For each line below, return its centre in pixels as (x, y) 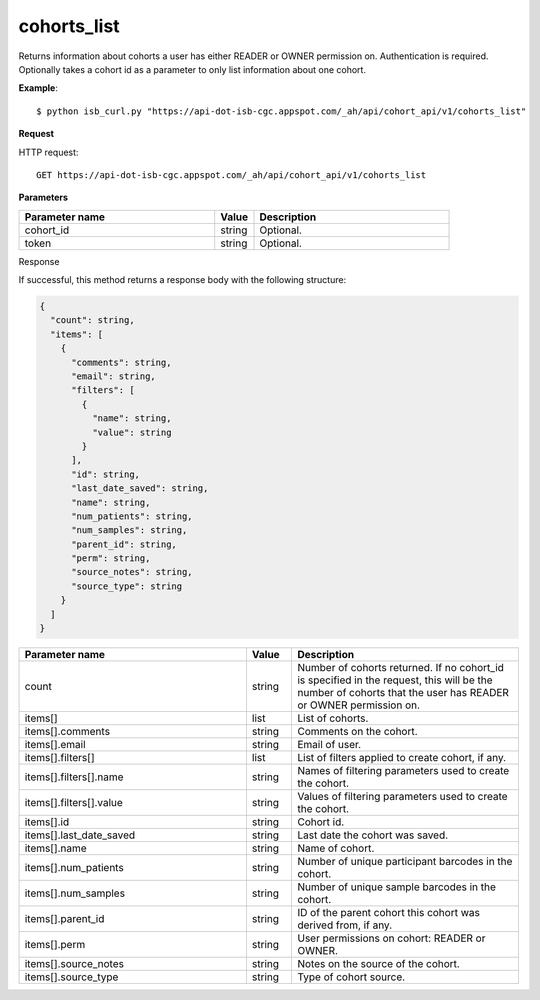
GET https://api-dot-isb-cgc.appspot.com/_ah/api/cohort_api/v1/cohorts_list (231, 174)
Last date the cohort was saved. (372, 835)
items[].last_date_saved (80, 835)
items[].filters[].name (74, 777)
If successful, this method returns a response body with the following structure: (182, 280)
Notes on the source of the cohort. (378, 964)
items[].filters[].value (74, 803)
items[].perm (55, 945)
